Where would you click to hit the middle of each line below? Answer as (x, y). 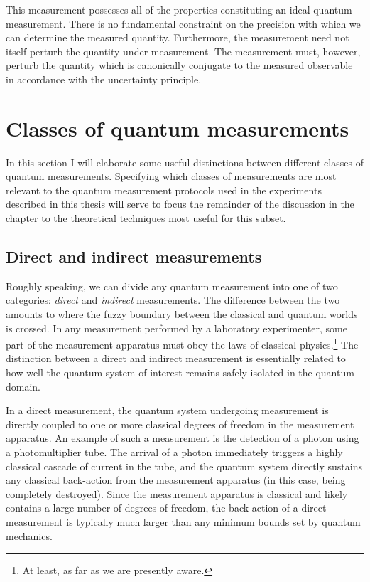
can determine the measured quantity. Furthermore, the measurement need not (178, 37)
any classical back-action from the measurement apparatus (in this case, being (176, 480)
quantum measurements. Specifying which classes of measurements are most (171, 176)
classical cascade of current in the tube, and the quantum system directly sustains (184, 466)
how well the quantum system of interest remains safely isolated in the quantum (180, 372)
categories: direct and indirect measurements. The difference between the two (173, 300)
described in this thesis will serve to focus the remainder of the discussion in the (180, 204)
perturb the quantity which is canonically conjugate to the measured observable (179, 65)
